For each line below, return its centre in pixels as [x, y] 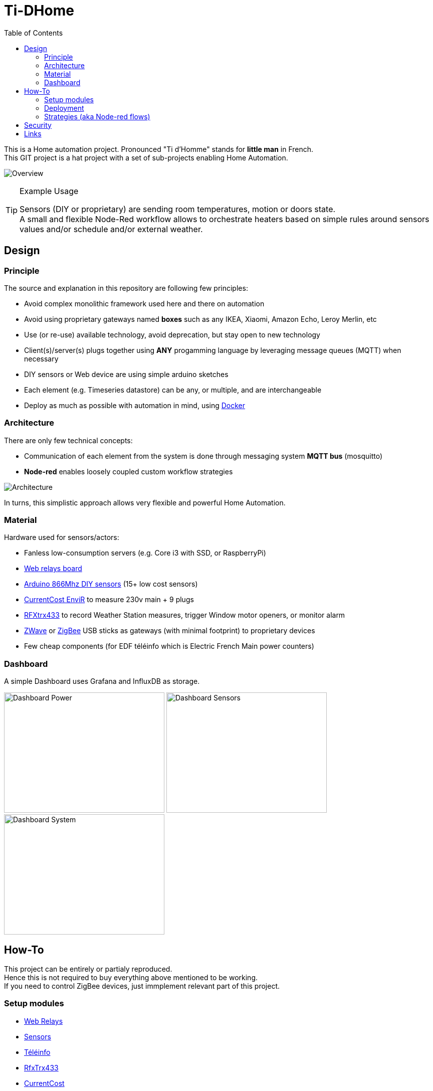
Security [38, 125]
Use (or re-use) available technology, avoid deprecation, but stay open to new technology [172, 334]
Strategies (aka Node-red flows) [97, 116]
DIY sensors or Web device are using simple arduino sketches [126, 374]
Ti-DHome [39, 11]
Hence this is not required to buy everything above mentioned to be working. [131, 978]
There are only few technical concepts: [68, 440]
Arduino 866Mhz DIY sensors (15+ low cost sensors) [111, 584]
